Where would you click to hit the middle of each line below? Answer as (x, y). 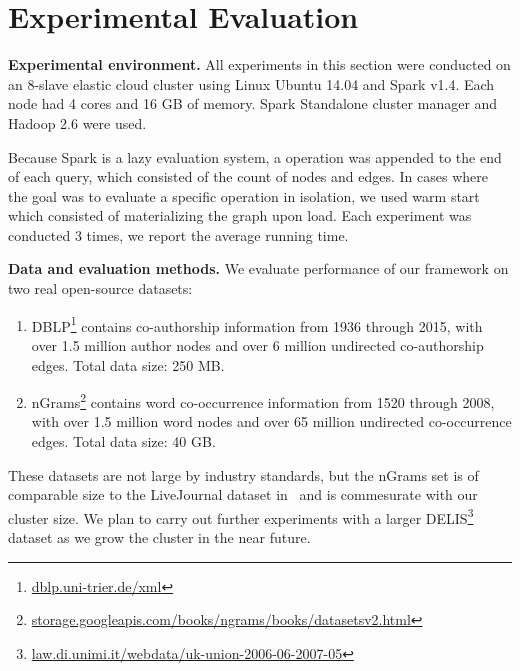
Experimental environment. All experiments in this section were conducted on (259, 64)
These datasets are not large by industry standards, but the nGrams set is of (243, 474)
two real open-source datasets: (100, 288)
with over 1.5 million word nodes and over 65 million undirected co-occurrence (271, 421)
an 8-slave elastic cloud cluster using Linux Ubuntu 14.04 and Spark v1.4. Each (251, 83)
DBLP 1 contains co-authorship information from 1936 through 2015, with (257, 324)
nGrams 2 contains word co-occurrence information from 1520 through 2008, (263, 400)
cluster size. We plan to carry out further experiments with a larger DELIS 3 (241, 516)
